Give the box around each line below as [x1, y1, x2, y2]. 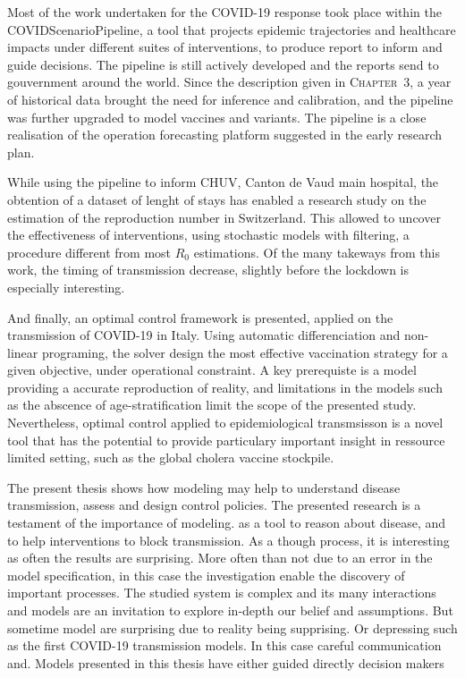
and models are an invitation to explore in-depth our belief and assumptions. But [7, 601, 453, 619]
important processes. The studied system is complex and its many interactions [7, 583, 436, 602]
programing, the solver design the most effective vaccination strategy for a [41, 343, 448, 361]
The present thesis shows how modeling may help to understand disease [7, 478, 401, 496]
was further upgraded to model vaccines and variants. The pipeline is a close [7, 107, 427, 126]
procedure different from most [7, 242, 172, 261]
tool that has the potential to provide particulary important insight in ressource [7, 430, 445, 449]
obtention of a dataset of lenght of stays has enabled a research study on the [7, 190, 427, 208]
